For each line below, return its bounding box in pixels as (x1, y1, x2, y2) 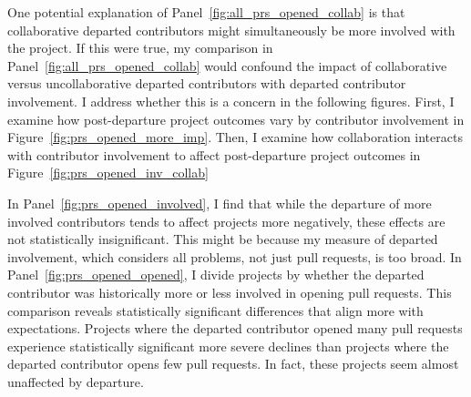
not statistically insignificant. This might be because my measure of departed (7, 229, 438, 249)
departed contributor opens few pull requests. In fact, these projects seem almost (7, 354, 459, 373)
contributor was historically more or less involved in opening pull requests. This (7, 282, 452, 301)
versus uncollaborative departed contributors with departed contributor (7, 74, 406, 93)
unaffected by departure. (7, 372, 144, 391)
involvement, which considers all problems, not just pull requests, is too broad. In (7, 247, 462, 266)
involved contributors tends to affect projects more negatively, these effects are (7, 211, 445, 230)
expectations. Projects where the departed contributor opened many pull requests (7, 319, 463, 338)
